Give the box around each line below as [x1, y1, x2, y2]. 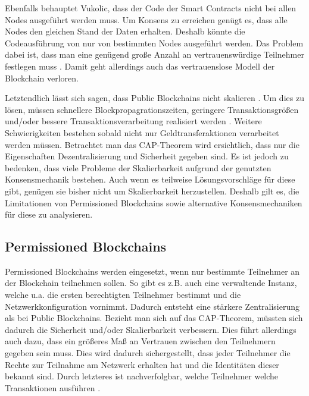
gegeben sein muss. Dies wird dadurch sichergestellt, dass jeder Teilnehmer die [5, 347, 291, 359]
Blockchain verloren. [5, 71, 79, 84]
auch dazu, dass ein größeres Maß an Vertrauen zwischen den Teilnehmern [5, 335, 276, 347]
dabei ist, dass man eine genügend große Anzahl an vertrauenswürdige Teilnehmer [5, 48, 304, 61]
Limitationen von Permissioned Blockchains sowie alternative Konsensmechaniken [5, 196, 302, 209]
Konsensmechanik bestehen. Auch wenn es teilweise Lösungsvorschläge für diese [5, 173, 295, 186]
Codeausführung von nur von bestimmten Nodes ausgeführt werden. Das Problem [5, 36, 304, 49]
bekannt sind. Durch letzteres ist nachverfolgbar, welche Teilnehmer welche [5, 370, 279, 382]
